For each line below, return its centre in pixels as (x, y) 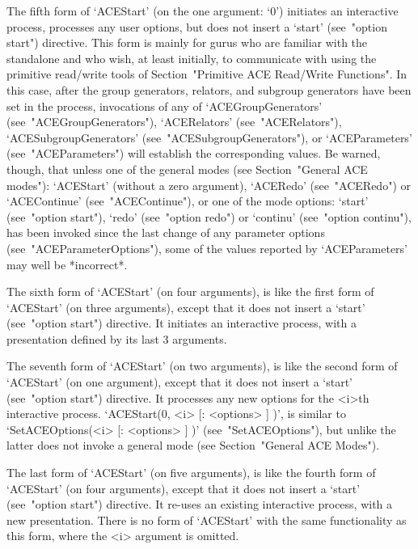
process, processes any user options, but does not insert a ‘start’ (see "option (197, 26)
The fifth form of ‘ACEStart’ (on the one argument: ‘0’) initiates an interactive (203, 11)
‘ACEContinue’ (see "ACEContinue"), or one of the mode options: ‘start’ (188, 201)
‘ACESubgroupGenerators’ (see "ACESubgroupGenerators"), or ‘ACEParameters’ (209, 137)
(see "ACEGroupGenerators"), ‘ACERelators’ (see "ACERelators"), (174, 122)
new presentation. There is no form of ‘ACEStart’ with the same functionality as (207, 519)
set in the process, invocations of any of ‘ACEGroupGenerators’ (165, 106)
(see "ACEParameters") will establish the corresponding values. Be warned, (194, 153)
